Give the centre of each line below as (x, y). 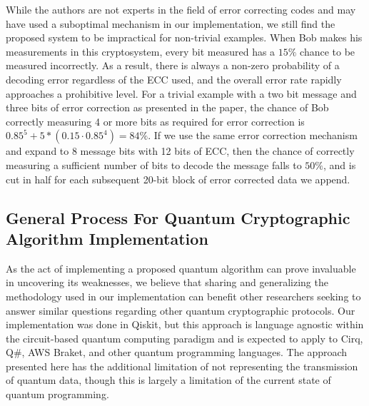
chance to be (328, 51)
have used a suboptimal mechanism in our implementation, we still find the (171, 23)
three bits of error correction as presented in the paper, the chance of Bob (167, 107)
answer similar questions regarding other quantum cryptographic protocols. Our (181, 310)
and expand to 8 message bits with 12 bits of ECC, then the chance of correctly (180, 151)
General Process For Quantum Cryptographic (178, 217)
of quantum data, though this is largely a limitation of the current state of (168, 380)
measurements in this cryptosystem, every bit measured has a (141, 51)
